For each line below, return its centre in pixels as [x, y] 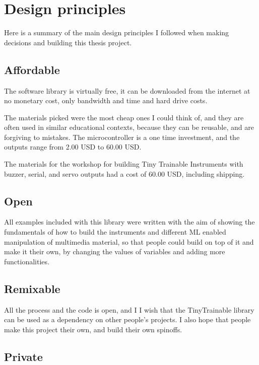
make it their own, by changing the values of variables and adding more [115, 251]
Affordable [32, 69]
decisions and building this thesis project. [68, 42]
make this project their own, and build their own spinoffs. [93, 329]
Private [23, 356]
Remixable [32, 288]
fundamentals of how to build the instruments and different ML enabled [115, 232]
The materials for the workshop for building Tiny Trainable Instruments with [124, 164]
